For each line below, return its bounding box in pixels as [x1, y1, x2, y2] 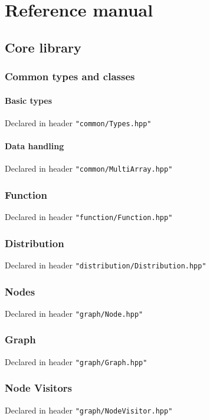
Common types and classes [5, 69, 135, 84]
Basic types [5, 94, 52, 106]
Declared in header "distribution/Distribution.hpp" [5, 259, 206, 271]
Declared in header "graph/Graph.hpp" [5, 355, 147, 367]
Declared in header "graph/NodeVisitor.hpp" [5, 403, 173, 416]
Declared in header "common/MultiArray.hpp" [5, 162, 173, 175]
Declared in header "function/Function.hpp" [5, 211, 173, 223]
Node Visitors [5, 380, 72, 395]
